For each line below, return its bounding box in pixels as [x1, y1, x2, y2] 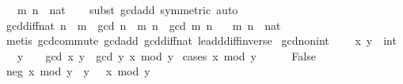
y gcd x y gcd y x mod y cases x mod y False [17, 47, 316, 64]
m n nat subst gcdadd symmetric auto [17, 2, 238, 17]
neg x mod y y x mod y [6, 63, 150, 79]
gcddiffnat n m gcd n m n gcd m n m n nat [6, 16, 281, 33]
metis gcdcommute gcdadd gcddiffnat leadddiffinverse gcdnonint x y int [6, 32, 397, 49]
